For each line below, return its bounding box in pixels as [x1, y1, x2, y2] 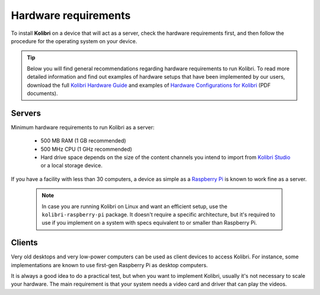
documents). [27, 89, 58, 97]
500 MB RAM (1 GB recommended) [40, 137, 127, 144]
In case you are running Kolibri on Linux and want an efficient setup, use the [41, 203, 228, 210]
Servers [11, 108, 41, 118]
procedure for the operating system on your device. [11, 37, 137, 44]
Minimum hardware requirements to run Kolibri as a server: [11, 124, 155, 131]
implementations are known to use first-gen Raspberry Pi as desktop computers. [11, 261, 208, 268]
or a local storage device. [40, 162, 103, 169]
